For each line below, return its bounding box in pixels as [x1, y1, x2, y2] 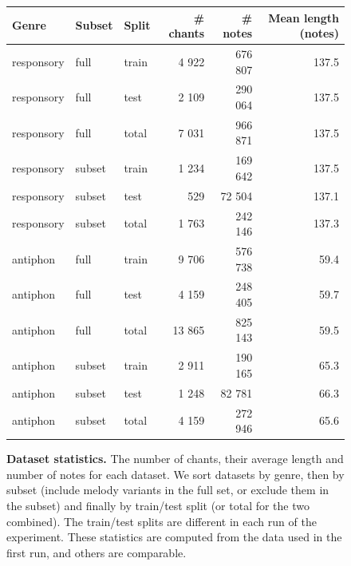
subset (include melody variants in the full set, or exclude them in [6, 481, 329, 498]
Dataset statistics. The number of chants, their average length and [6, 450, 344, 467]
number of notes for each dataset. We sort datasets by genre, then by [6, 465, 345, 482]
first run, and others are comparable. [6, 544, 187, 560]
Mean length [268, 9, 339, 26]
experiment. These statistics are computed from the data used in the [6, 528, 342, 545]
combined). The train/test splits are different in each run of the [6, 513, 317, 529]
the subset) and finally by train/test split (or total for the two [6, 497, 310, 514]
